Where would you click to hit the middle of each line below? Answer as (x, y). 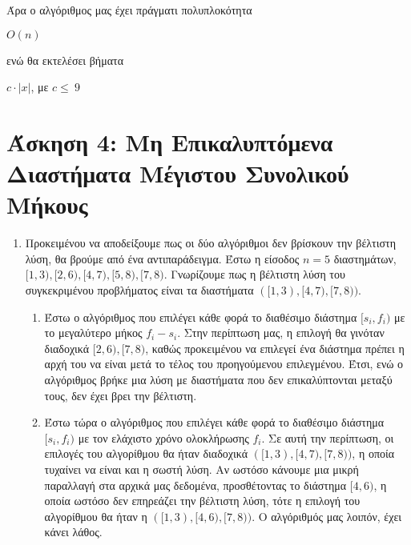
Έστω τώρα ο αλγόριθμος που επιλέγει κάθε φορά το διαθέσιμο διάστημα (214, 422)
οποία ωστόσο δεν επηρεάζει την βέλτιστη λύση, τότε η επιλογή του (202, 501)
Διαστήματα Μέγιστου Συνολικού (178, 173)
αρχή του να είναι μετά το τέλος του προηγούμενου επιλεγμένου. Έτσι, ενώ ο (224, 364)
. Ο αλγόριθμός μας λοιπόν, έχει (327, 516)
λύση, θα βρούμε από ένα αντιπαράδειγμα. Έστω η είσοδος (162, 258)
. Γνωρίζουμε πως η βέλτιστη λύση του (254, 274)
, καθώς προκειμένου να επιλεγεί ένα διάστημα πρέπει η (275, 348)
